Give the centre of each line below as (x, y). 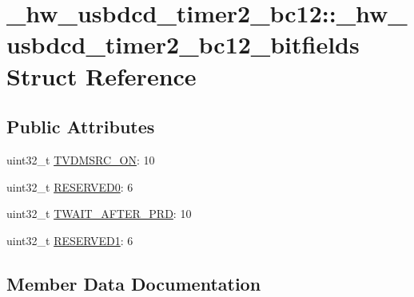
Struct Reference (102, 75)
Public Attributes (81, 127)
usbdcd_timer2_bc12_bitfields (183, 44)
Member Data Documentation (134, 283)
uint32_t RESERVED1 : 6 (70, 240)
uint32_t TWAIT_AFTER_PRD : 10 (99, 214)
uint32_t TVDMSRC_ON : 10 (81, 159)
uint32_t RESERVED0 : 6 (70, 186)
